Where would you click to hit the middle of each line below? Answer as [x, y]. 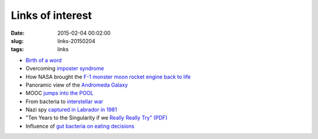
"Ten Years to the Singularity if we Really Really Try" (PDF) [97, 118]
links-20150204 [76, 41]
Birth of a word [44, 60]
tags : [17, 49]
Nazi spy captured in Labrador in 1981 [71, 110]
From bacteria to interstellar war [64, 101]
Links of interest [52, 15]
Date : [18, 33]
